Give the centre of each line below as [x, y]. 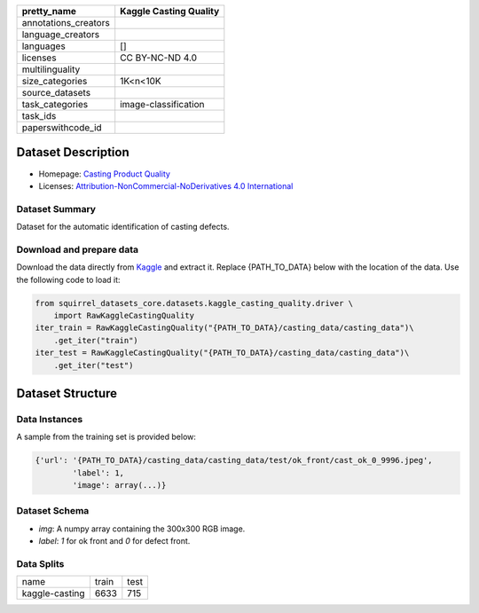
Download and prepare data [78, 249]
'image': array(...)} [119, 485]
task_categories [55, 104]
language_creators [61, 34]
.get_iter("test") [94, 365]
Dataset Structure [67, 393]
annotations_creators [66, 23]
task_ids [39, 116]
